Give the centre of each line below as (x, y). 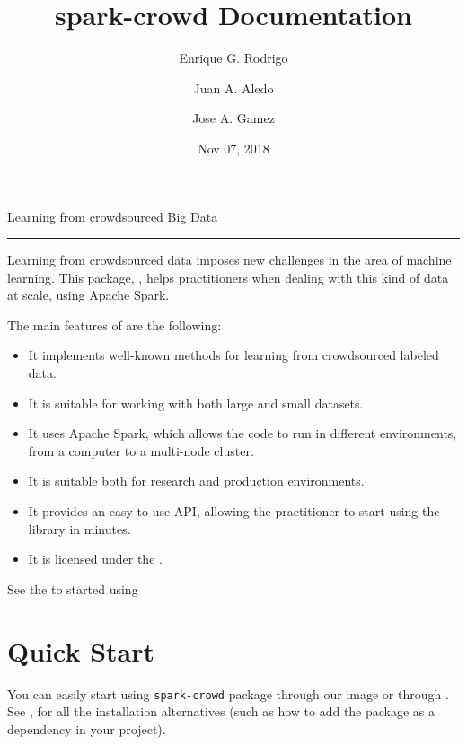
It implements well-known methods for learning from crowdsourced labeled (233, 355)
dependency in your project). (87, 728)
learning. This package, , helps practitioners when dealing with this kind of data (228, 277)
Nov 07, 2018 (233, 148)
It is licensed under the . (95, 559)
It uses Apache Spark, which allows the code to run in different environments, (242, 433)
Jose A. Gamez (233, 118)
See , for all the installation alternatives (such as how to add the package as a (221, 711)
